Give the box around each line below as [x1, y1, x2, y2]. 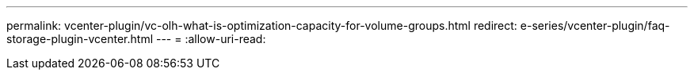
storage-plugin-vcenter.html [6, 32, 154, 45]
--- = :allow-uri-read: [155, 32, 266, 45]
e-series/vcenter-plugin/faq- [520, 19, 670, 32]
